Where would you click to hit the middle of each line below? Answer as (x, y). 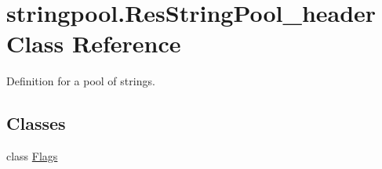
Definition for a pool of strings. (81, 81)
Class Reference (94, 43)
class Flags (32, 156)
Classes (36, 123)
